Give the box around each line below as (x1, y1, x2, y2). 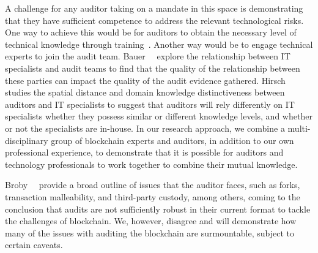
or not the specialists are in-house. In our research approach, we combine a (5, 121, 285, 134)
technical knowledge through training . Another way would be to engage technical (5, 37, 313, 50)
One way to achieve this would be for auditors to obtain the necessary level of (5, 26, 297, 39)
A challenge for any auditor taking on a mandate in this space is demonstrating (5, 2, 303, 14)
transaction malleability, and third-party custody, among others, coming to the (5, 190, 300, 203)
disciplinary (5, 134, 48, 146)
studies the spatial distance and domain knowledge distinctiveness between (5, 86, 285, 99)
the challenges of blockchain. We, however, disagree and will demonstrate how (5, 214, 297, 227)
